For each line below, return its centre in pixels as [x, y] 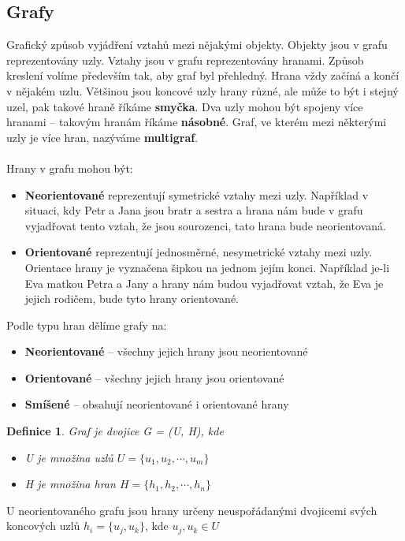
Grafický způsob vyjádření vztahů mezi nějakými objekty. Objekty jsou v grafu [197, 45]
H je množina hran [70, 484]
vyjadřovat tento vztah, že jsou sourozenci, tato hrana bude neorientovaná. [205, 225]
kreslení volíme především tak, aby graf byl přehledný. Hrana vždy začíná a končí [203, 75]
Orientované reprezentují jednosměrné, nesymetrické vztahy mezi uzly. [199, 252]
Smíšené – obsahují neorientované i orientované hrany [157, 404]
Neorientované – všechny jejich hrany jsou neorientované [166, 351]
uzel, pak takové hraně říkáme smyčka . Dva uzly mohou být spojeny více [185, 106]
